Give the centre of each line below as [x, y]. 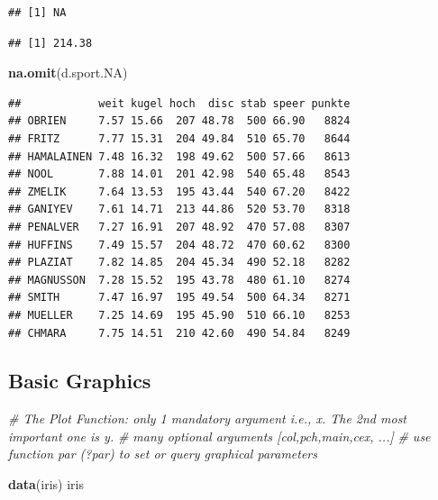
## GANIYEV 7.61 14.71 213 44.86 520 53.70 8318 [179, 209]
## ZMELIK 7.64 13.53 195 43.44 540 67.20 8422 [179, 191]
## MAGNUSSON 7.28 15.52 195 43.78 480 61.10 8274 [179, 280]
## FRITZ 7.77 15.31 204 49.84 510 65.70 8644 [179, 138]
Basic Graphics [80, 381]
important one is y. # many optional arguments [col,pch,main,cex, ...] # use [219, 436]
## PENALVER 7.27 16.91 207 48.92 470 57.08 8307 [179, 227]
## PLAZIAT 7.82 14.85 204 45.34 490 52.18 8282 [179, 263]
